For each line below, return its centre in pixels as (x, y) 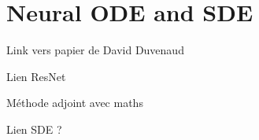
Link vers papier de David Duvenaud (95, 50)
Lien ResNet (36, 76)
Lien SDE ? (34, 129)
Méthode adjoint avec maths (75, 103)
